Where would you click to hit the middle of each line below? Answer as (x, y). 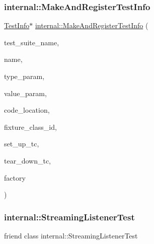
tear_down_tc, (27, 160)
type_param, (24, 76)
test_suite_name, (32, 42)
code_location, (27, 110)
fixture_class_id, (30, 127)
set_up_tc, (22, 144)
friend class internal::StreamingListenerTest (71, 235)
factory (15, 177)
